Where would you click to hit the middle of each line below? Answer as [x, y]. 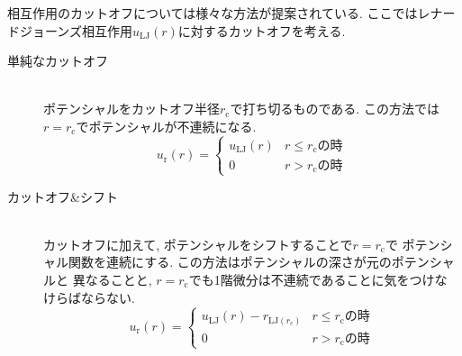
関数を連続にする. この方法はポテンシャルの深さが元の [230, 262]
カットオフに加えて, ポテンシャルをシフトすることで [198, 244]
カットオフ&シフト [63, 196]
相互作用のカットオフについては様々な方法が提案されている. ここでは [213, 13]
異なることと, [112, 279]
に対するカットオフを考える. [262, 30]
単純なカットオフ [58, 61]
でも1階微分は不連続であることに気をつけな [318, 279]
